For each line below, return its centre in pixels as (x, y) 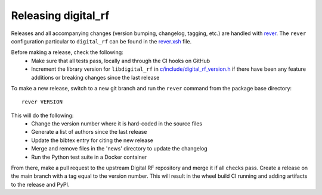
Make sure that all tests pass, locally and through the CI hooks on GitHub (121, 61)
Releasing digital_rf (60, 15)
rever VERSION (42, 102)
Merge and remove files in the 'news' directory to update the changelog (120, 149)
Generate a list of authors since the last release (89, 132)
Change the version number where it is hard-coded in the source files (117, 124)
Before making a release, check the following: (67, 52)
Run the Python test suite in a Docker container (89, 157)
